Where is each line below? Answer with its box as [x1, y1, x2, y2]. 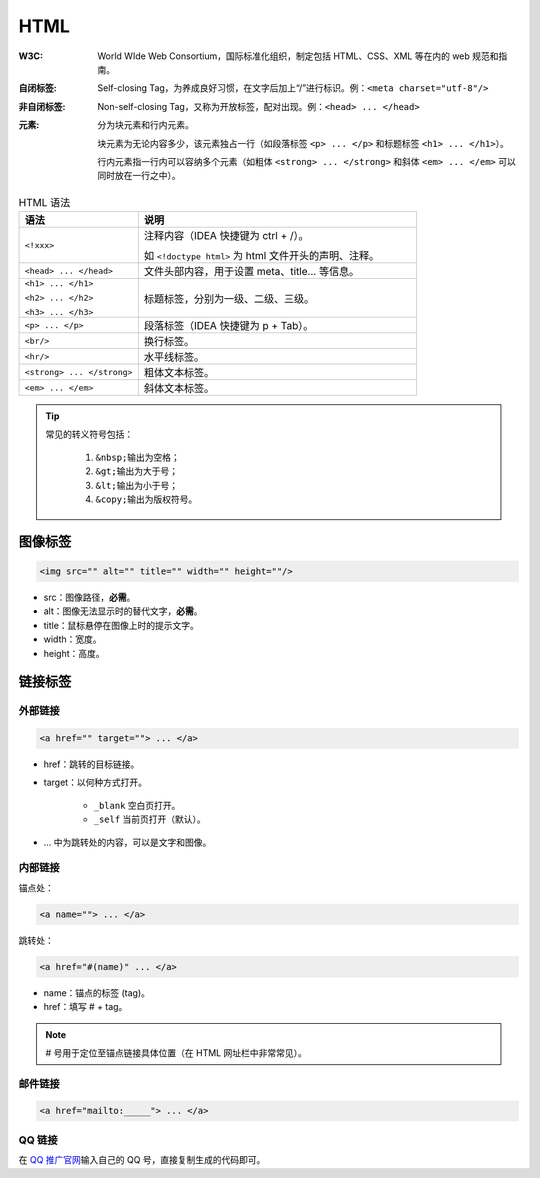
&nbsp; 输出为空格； [95, 451, 180, 463]
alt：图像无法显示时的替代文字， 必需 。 [43, 605, 204, 617]
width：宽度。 [43, 633, 102, 645]
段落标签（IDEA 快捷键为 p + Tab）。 [143, 319, 314, 333]
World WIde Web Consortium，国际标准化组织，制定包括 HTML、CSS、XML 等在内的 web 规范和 [97, 50, 499, 62]
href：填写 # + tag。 [43, 1001, 128, 1013]
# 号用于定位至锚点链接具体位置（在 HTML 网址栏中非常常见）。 [45, 1046, 307, 1059]
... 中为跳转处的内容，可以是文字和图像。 [43, 836, 212, 848]
